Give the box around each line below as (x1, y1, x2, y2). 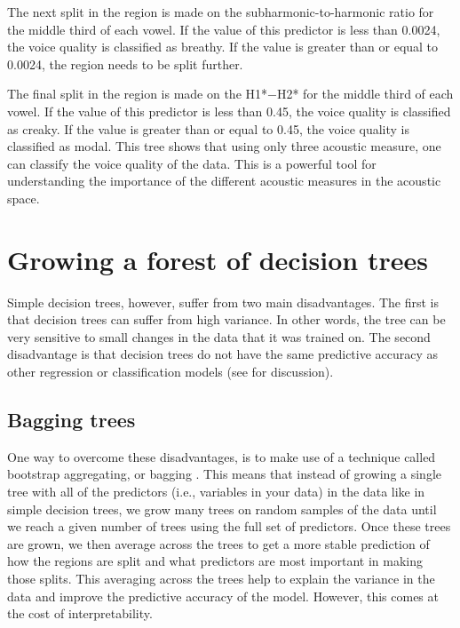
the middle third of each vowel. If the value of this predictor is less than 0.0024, (7, 20, 440, 38)
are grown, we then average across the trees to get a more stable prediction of (7, 534, 430, 552)
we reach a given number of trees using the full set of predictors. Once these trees (7, 517, 451, 536)
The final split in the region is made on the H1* (7, 84, 268, 103)
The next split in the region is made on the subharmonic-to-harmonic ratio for (7, 3, 434, 20)
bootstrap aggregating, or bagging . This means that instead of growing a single (7, 465, 442, 483)
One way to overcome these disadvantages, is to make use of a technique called (7, 447, 436, 465)
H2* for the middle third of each (276, 84, 454, 103)
